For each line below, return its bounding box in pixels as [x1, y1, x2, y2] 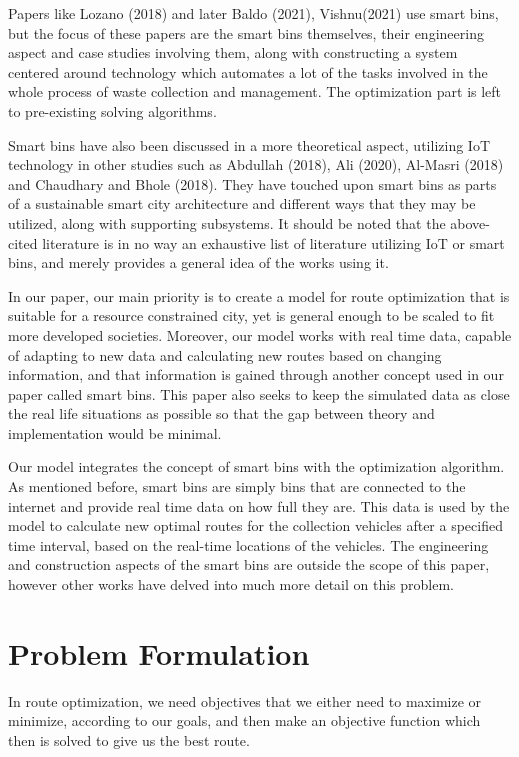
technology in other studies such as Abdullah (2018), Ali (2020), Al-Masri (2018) [8, 154, 504, 175]
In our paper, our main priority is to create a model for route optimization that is [8, 285, 510, 306]
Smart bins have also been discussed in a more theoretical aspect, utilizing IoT [8, 134, 490, 155]
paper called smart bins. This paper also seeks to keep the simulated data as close [8, 383, 510, 404]
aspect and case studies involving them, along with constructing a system [8, 42, 458, 63]
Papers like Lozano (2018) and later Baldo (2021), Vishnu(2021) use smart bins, [8, 3, 499, 23]
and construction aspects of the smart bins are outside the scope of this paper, [8, 554, 490, 575]
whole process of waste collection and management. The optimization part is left [8, 81, 502, 102]
